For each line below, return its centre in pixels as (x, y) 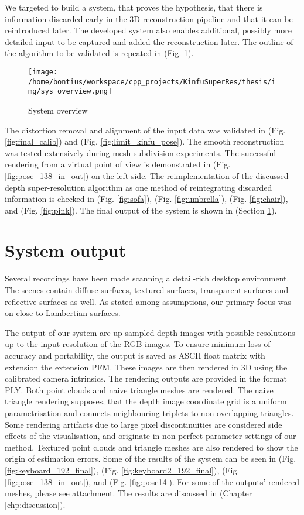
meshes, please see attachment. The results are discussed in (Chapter (129, 493)
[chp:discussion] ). (35, 504)
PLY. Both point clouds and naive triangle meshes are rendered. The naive (139, 389)
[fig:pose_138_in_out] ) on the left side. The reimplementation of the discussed (147, 175)
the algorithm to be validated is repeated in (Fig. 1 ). (99, 53)
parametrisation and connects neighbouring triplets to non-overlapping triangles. (149, 412)
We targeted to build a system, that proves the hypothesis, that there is (134, 7)
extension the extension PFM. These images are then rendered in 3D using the (146, 367)
